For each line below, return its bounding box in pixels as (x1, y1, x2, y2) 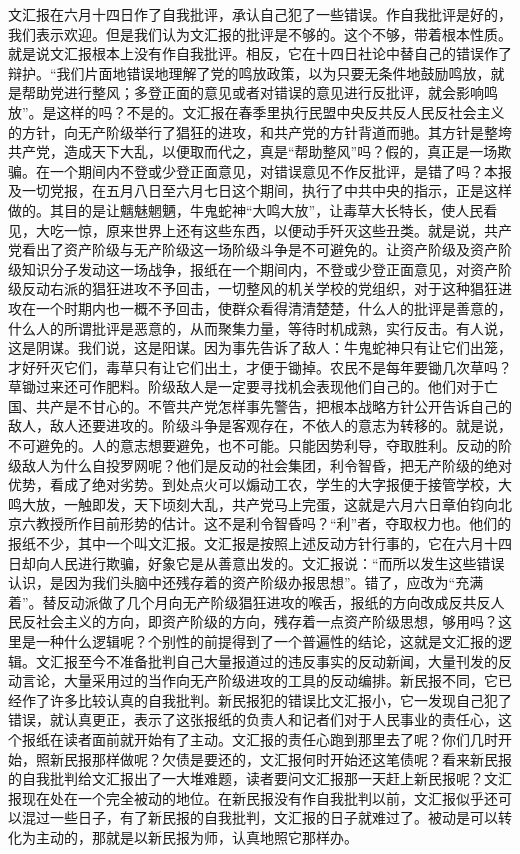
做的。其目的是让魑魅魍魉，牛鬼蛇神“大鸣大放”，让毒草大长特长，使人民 (8, 199, 484, 220)
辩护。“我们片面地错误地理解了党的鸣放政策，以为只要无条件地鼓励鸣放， (8, 62, 491, 83)
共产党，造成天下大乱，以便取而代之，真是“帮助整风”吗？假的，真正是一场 (8, 141, 498, 162)
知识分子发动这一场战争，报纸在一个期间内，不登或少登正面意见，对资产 (21, 258, 498, 279)
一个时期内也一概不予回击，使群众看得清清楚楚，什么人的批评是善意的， (35, 297, 512, 318)
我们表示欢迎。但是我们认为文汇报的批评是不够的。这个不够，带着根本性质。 (8, 23, 512, 44)
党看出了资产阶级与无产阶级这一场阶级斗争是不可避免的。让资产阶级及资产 (8, 239, 498, 260)
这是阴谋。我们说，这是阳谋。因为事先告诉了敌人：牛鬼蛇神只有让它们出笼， (8, 337, 512, 358)
